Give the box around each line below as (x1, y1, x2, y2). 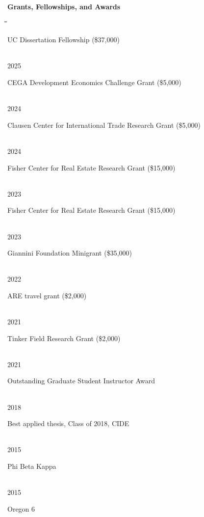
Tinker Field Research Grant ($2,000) (7, 333, 121, 343)
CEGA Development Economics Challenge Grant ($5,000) (7, 77, 181, 87)
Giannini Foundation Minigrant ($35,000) (7, 248, 132, 258)
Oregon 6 (7, 503, 35, 514)
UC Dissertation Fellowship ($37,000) (7, 34, 120, 45)
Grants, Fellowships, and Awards (7, 1, 121, 11)
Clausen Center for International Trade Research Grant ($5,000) (7, 119, 201, 130)
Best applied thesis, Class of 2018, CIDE (7, 418, 129, 429)
